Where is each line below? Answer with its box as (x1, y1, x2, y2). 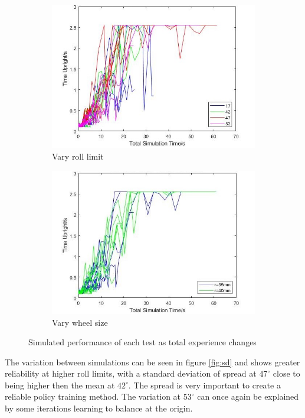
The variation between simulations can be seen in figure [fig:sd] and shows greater (5, 355, 300, 368)
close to (273, 367, 300, 380)
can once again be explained (197, 390, 299, 403)
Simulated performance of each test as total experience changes (28, 336, 257, 348)
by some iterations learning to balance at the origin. (5, 402, 193, 414)
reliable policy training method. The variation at (5, 390, 181, 403)
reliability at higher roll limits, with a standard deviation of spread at (5, 367, 257, 380)
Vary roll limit (52, 150, 104, 163)
